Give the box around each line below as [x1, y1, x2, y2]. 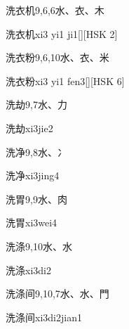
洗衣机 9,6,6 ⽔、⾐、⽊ [6, 3, 104, 17]
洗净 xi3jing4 [6, 168, 60, 183]
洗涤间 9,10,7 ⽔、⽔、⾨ [6, 286, 109, 301]
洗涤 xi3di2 [6, 262, 51, 277]
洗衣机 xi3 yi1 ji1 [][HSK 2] [6, 26, 118, 41]
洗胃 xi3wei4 [6, 215, 57, 230]
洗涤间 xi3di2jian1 [6, 309, 82, 324]
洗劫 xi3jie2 [6, 120, 53, 135]
